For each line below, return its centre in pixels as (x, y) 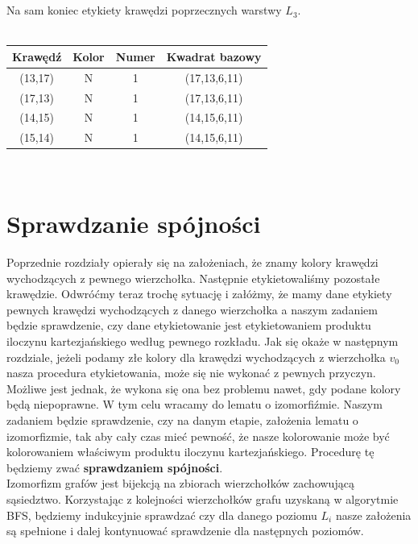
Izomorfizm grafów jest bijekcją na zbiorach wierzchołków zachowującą (180, 483)
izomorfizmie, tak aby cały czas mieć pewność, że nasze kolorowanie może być (198, 436)
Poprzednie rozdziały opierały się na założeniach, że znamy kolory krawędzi (192, 262)
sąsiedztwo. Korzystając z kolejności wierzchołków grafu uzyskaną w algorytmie (203, 498)
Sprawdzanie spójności (134, 224)
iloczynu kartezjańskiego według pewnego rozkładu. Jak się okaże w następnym (203, 341)
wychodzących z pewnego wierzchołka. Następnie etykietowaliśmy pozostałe (193, 278)
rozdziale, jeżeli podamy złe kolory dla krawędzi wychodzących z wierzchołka (196, 357)
